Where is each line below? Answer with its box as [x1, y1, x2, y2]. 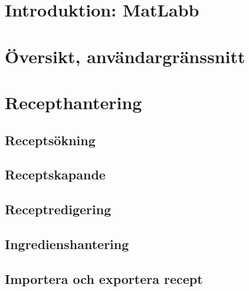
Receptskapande [5, 165, 106, 184]
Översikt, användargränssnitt [5, 44, 245, 68]
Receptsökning [5, 130, 96, 149]
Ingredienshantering [5, 234, 129, 253]
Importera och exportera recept [5, 269, 203, 287]
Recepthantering [5, 90, 142, 114]
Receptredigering [5, 200, 112, 218]
